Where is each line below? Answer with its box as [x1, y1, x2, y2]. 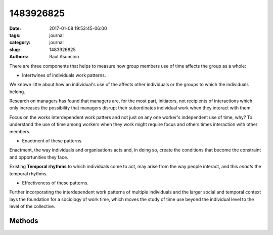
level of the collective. [9, 203, 55, 210]
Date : [9, 25, 21, 31]
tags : [9, 32, 21, 38]
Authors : [9, 54, 29, 60]
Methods [9, 216, 38, 225]
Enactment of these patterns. [22, 138, 83, 144]
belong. [9, 89, 25, 95]
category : [9, 40, 31, 46]
